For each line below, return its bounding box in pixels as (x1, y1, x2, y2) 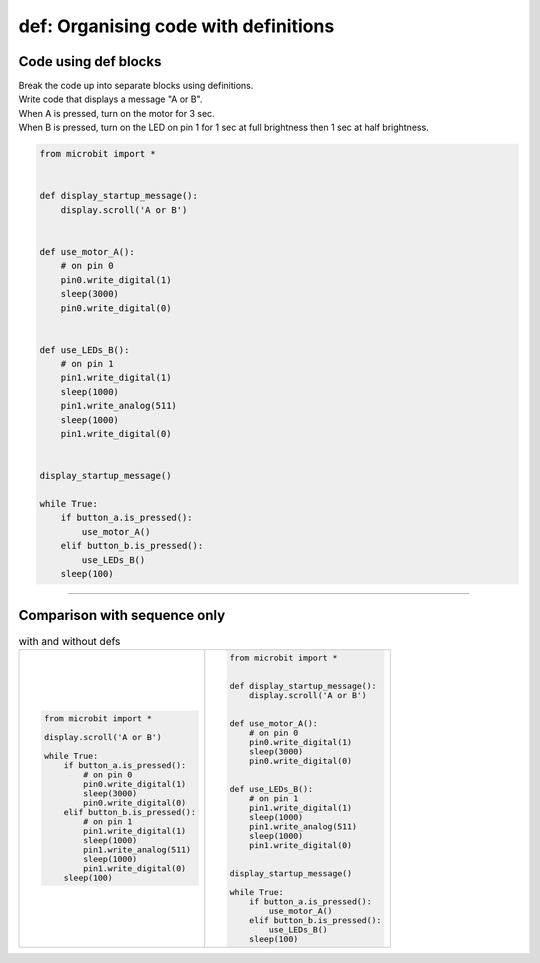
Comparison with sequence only (18, 607, 226, 624)
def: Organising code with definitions (18, 15, 335, 37)
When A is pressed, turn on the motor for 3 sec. (18, 107, 215, 119)
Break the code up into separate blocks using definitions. (18, 80, 254, 92)
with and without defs (18, 634, 121, 648)
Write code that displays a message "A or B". (18, 93, 203, 105)
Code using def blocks (18, 53, 162, 70)
